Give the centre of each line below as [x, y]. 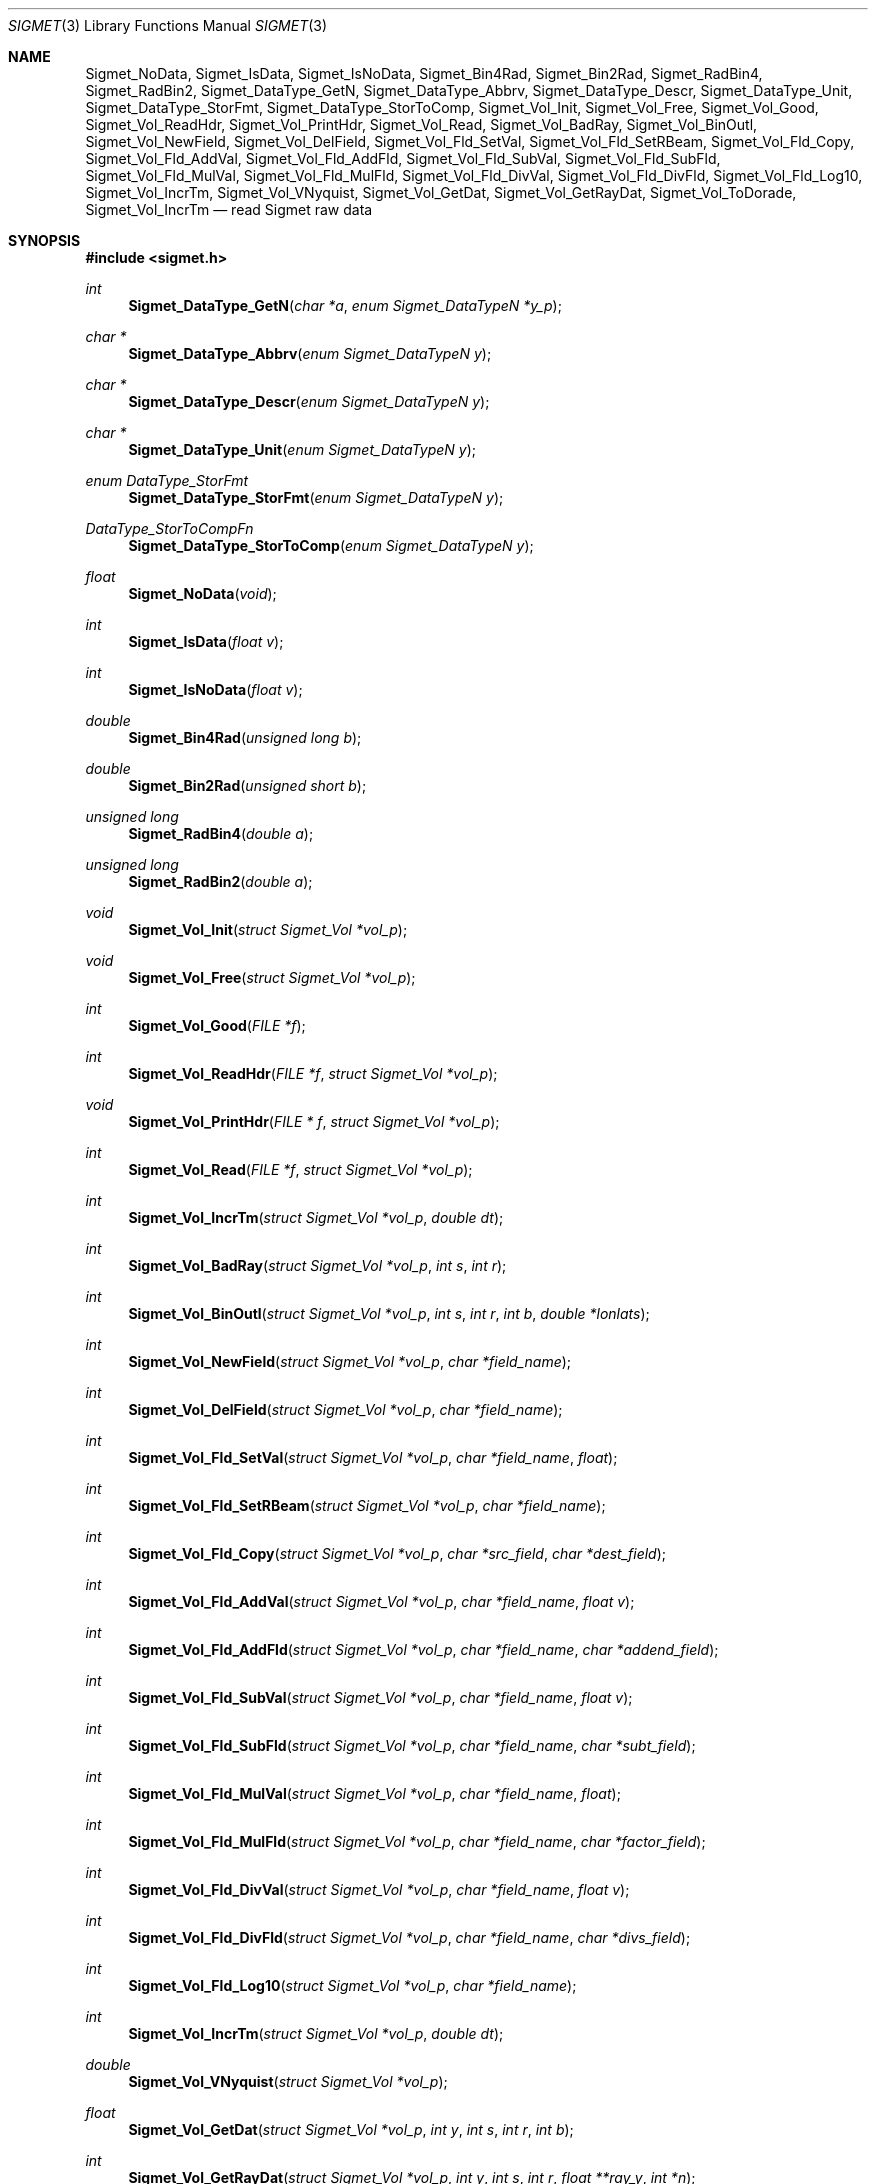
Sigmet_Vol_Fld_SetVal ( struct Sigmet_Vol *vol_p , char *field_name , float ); [373, 1457]
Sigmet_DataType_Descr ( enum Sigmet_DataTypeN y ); [309, 401]
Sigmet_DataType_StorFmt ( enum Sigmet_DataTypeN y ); [316, 497]
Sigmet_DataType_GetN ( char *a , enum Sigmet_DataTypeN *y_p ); [345, 305]
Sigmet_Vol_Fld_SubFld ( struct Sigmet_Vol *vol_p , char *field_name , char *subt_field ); [412, 1745]
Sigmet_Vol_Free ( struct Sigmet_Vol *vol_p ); [272, 977]
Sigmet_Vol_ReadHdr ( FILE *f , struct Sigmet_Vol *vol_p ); [313, 1073]
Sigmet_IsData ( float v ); [206, 641]
